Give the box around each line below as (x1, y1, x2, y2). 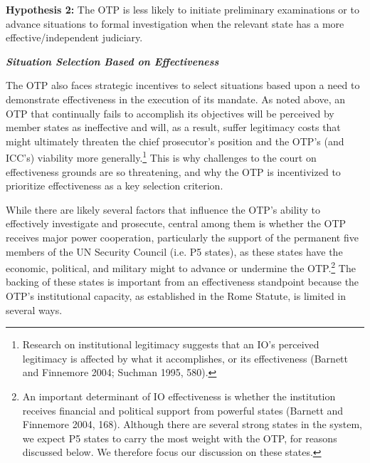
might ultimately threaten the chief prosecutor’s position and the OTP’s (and (6, 133, 344, 148)
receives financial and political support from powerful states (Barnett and (22, 402, 344, 417)
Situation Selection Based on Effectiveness (6, 53, 219, 68)
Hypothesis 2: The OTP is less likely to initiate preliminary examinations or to (6, 2, 359, 16)
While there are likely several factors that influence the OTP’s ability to (6, 202, 320, 217)
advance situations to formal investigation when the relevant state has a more (6, 16, 344, 31)
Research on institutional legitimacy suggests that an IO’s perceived (22, 337, 319, 352)
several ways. (6, 302, 63, 317)
